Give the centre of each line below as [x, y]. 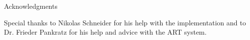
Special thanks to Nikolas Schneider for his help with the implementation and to [125, 22]
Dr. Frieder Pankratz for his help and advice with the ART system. [105, 32]
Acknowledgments [31, 6]
